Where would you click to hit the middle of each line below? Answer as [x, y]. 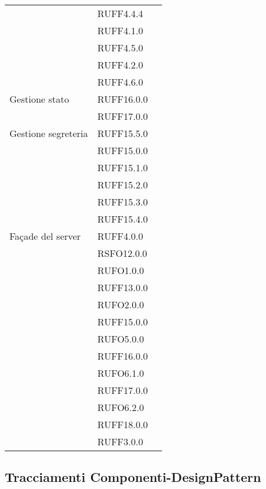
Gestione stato [39, 99]
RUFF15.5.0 [122, 133]
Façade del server [45, 236]
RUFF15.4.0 [122, 219]
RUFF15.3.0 [122, 202]
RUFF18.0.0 [122, 424]
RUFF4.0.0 [120, 236]
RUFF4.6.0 [120, 82]
